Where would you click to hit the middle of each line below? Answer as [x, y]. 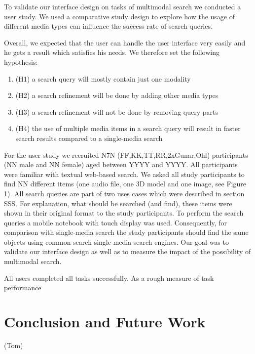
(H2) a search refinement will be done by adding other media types [117, 95]
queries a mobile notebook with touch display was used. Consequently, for [115, 222]
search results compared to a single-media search [89, 138]
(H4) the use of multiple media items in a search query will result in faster [128, 128]
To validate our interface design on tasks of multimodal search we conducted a [123, 6]
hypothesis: [21, 62]
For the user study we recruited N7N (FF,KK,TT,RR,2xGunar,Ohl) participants [126, 155]
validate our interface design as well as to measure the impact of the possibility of [127, 251]
